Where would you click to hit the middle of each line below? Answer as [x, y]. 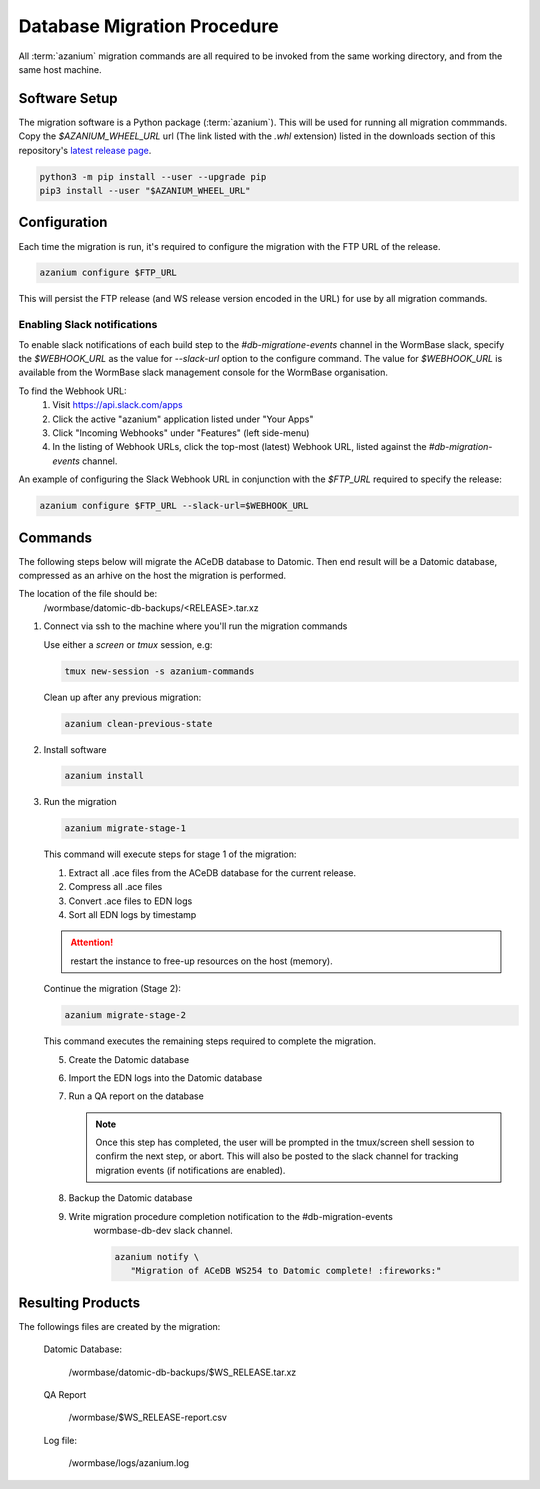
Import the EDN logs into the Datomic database [165, 1077]
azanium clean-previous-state [138, 723]
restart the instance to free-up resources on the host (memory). [202, 961]
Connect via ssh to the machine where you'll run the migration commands [195, 626]
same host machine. [60, 69]
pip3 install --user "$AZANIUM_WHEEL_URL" [145, 190]
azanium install [104, 776]
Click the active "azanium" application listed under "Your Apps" [183, 419]
